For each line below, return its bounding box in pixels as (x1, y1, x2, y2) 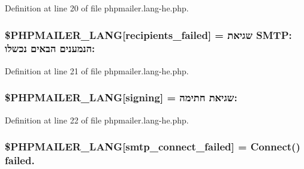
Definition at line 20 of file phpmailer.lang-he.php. (5, 2, 189, 14)
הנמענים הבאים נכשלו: (5, 41, 95, 56)
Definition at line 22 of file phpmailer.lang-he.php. (5, 113, 189, 126)
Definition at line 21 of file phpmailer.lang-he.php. (5, 64, 189, 77)
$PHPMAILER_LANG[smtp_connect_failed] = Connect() (5, 139, 300, 154)
